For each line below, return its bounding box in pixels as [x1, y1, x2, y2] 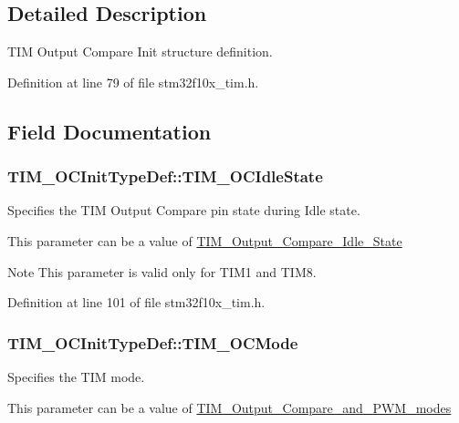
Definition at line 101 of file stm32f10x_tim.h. [7, 293, 266, 312]
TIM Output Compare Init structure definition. [7, 42, 273, 61]
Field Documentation [7, 117, 212, 145]
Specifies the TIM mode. [7, 366, 145, 386]
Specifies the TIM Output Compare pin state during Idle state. [7, 201, 360, 220]
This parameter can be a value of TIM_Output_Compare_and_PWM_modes [7, 397, 452, 417]
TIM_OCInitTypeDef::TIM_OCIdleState [7, 165, 323, 188]
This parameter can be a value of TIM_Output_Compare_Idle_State [7, 231, 402, 250]
